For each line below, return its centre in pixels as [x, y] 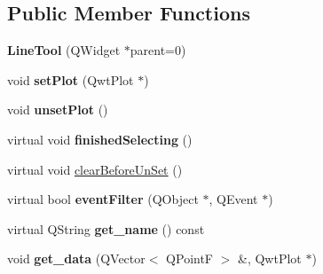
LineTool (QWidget [64, 50]
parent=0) [158, 50]
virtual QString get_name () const [106, 228]
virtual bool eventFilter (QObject [103, 199]
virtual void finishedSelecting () [100, 139]
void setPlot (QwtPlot [71, 79]
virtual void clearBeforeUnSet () [95, 169]
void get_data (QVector [76, 258]
